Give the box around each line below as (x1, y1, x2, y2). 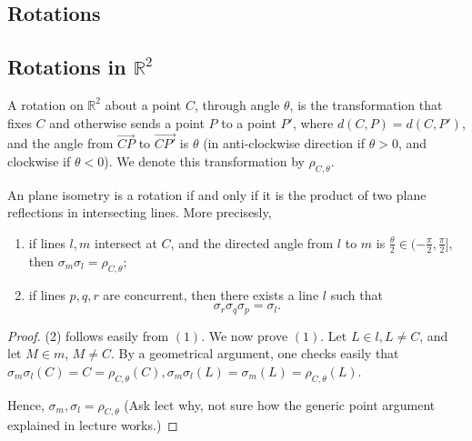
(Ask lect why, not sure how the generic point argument (124, 395, 436, 414)
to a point (221, 113, 276, 132)
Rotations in (7, 53, 126, 81)
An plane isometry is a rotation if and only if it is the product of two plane (7, 185, 427, 204)
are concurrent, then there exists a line (103, 285, 319, 304)
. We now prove (201, 326, 288, 345)
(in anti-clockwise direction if (203, 134, 365, 153)
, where (292, 113, 334, 132)
